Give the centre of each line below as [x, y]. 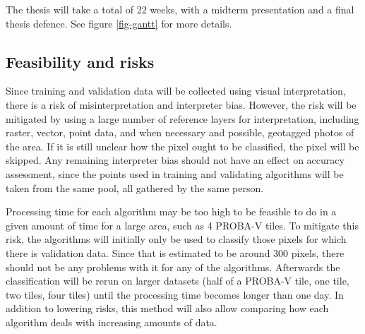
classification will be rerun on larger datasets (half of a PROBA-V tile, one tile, [178, 281]
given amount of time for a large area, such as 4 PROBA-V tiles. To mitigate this [182, 225]
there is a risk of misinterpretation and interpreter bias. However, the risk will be [181, 104]
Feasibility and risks [80, 61]
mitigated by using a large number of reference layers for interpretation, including [182, 118]
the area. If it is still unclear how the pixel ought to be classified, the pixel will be [182, 146]
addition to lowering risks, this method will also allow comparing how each [167, 308]
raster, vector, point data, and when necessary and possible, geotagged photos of [180, 132]
